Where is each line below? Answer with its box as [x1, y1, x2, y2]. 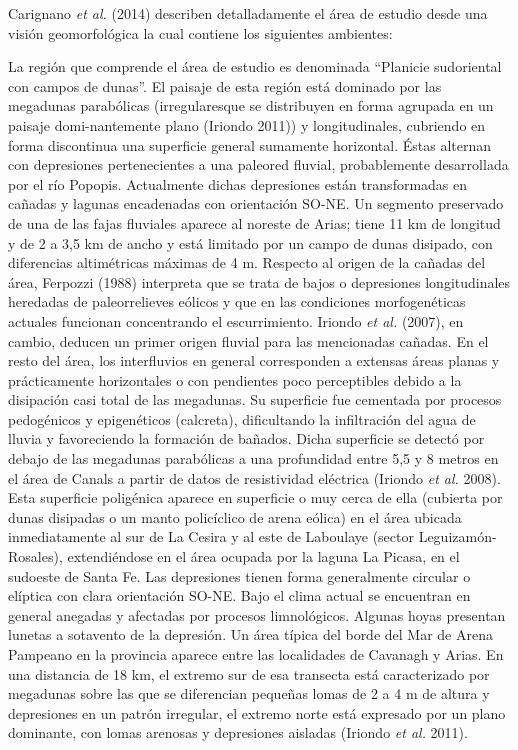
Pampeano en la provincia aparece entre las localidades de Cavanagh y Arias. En [8, 644, 504, 664]
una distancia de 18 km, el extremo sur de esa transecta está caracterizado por [8, 663, 490, 684]
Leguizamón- [418, 526, 497, 547]
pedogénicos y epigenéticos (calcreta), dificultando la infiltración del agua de [8, 408, 476, 429]
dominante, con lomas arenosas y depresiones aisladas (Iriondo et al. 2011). [8, 722, 468, 743]
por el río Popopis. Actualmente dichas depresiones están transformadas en [8, 173, 468, 194]
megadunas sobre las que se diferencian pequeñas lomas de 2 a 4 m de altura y [8, 683, 490, 704]
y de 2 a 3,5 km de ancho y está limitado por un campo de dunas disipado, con [8, 232, 493, 253]
